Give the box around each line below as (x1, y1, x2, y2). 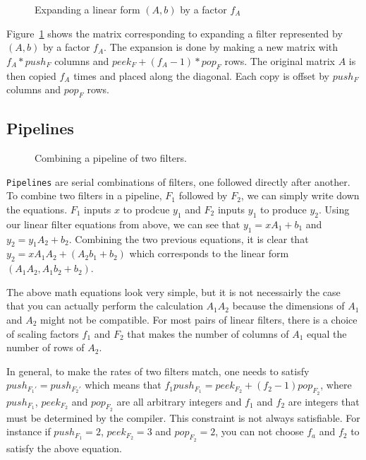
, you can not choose (215, 424, 304, 439)
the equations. (6, 202, 68, 217)
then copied (6, 68, 56, 83)
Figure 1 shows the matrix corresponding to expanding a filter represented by (6, 25, 343, 40)
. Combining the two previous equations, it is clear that (68, 231, 309, 246)
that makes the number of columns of (127, 326, 289, 341)
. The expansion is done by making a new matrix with (104, 40, 338, 54)
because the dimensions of (232, 298, 345, 313)
